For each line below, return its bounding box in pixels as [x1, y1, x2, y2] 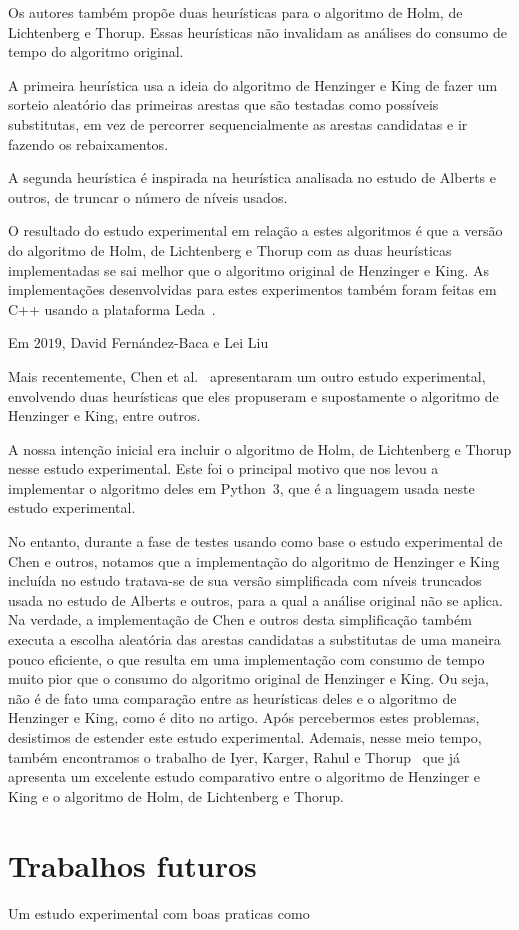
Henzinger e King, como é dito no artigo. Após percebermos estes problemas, [8, 707, 480, 728]
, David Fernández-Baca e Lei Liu [61, 332, 269, 353]
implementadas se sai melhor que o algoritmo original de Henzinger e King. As [8, 259, 490, 280]
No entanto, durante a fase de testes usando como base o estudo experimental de [8, 531, 503, 552]
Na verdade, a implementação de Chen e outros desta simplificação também [8, 609, 472, 630]
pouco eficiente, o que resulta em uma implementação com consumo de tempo [8, 648, 485, 669]
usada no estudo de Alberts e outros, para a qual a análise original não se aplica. [8, 589, 503, 610]
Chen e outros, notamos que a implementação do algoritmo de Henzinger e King [8, 550, 500, 571]
